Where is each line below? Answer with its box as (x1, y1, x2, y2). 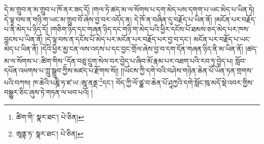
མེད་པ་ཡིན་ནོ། (4, 43, 39, 54)
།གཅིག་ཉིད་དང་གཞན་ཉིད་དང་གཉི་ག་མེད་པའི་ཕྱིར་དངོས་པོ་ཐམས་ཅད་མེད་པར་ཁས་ (50, 24, 250, 34)
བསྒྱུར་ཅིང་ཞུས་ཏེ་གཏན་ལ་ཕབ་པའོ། (4, 87, 89, 98)
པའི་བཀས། (4, 77, 31, 87)
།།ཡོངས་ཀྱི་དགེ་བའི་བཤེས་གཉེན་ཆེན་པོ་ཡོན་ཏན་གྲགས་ (121, 65, 253, 76)
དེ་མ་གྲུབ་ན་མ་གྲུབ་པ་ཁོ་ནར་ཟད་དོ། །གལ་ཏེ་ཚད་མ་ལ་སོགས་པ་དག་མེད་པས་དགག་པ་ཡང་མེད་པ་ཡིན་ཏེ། (4, 4, 255, 14)
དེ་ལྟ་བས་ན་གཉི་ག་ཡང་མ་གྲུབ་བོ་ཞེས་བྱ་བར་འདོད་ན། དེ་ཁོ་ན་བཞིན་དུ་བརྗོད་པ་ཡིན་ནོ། (4, 14, 212, 24)
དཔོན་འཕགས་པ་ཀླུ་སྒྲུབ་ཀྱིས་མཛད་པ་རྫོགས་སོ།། (4, 65, 119, 76)
